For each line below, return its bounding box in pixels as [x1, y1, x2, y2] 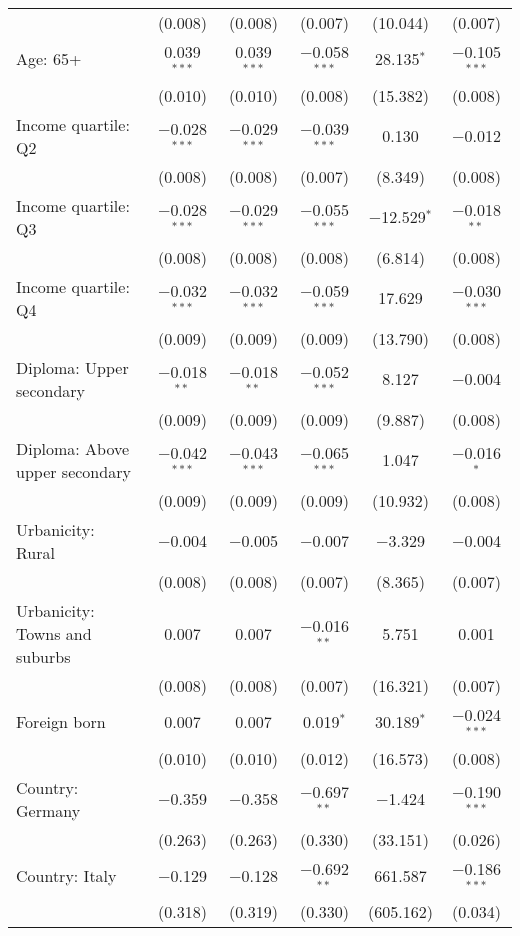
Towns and [16, 621, 92, 645]
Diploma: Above [16, 436, 130, 460]
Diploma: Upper [16, 355, 129, 379]
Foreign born [16, 710, 106, 734]
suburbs [16, 644, 71, 668]
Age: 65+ [16, 47, 82, 71]
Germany [16, 798, 81, 822]
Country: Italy [16, 863, 117, 887]
